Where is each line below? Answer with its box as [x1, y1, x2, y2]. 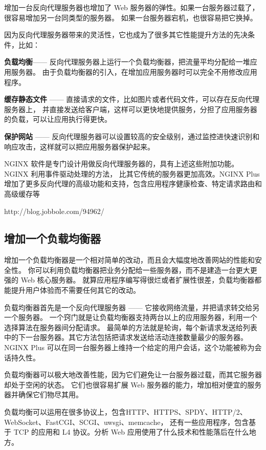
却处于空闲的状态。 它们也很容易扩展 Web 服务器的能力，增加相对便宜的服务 [4, 379, 262, 390]
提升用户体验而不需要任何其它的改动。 [11, 285, 140, 295]
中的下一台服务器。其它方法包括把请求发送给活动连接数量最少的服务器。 [4, 332, 248, 342]
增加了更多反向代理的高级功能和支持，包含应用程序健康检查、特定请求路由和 [4, 178, 262, 189]
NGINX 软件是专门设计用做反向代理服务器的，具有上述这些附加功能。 [4, 158, 239, 169]
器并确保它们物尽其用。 [4, 389, 83, 400]
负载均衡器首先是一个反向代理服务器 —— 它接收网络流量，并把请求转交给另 [4, 302, 260, 312]
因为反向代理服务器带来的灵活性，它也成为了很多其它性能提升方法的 [4, 29, 233, 40]
